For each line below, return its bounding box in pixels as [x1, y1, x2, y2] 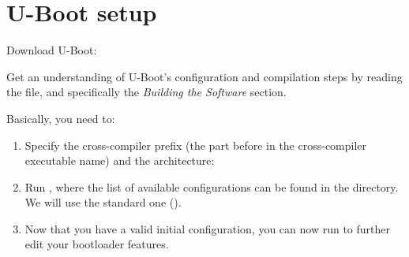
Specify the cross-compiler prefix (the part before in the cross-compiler [24, 136, 367, 153]
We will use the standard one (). [24, 194, 182, 210]
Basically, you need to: [6, 110, 115, 126]
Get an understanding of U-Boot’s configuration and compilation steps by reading [6, 68, 403, 84]
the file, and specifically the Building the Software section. [6, 84, 287, 100]
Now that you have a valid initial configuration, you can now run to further [24, 220, 391, 237]
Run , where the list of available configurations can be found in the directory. [24, 178, 399, 195]
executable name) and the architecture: [24, 152, 215, 169]
